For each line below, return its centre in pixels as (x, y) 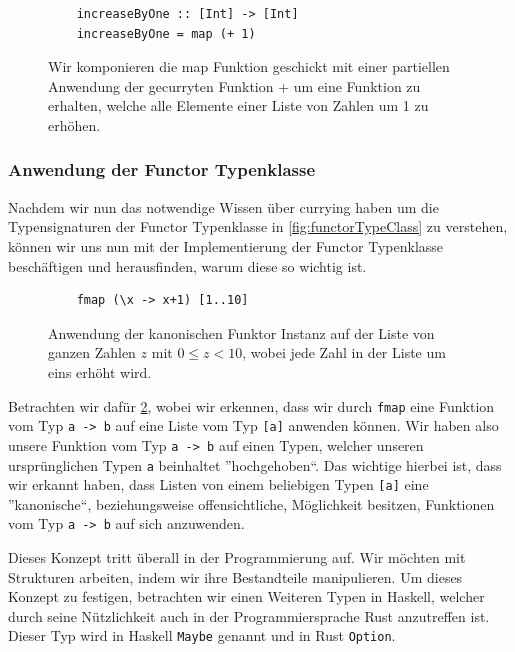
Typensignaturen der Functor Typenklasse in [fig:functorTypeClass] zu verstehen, (258, 226)
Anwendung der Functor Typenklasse (162, 169)
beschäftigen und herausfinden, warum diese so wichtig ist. (187, 265)
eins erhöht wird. (100, 371)
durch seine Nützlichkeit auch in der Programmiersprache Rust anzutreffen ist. (249, 615)
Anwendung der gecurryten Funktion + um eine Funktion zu (234, 85)
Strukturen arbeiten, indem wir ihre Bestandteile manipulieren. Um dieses (235, 576)
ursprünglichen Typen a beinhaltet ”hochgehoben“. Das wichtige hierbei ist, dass (255, 464)
